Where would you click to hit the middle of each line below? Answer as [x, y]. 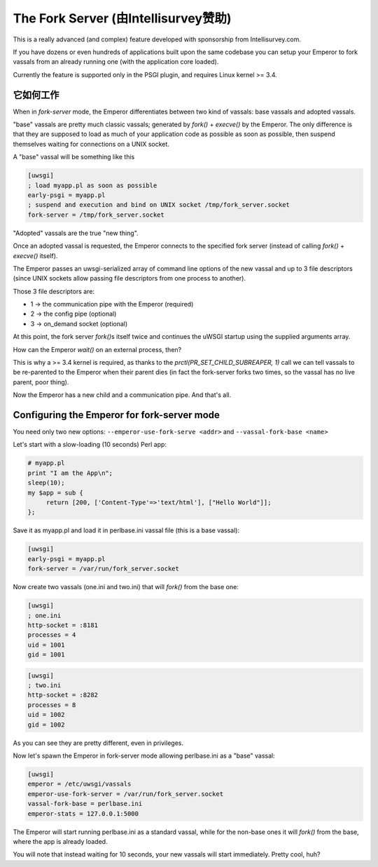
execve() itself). [35, 255]
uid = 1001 [46, 645]
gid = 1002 [46, 725]
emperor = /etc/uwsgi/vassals [79, 784]
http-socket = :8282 [63, 695]
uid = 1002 [46, 715]
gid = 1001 [46, 655]
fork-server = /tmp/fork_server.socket [96, 215]
